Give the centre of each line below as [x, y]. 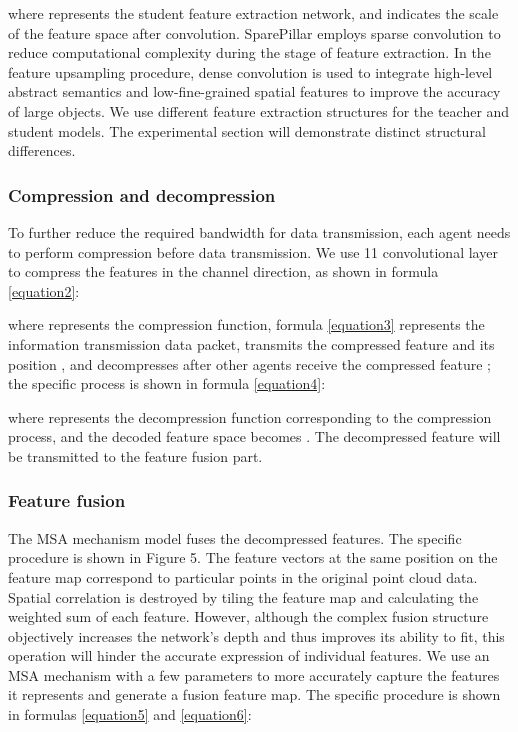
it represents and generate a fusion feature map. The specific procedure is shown [254, 694]
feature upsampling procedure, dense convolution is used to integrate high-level [250, 71]
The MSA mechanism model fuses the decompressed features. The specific [235, 537]
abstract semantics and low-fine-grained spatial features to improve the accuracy [254, 91]
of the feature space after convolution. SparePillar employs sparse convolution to [254, 32]
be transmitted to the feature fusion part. [135, 455]
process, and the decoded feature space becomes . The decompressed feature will [254, 436]
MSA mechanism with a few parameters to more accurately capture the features [254, 674]
